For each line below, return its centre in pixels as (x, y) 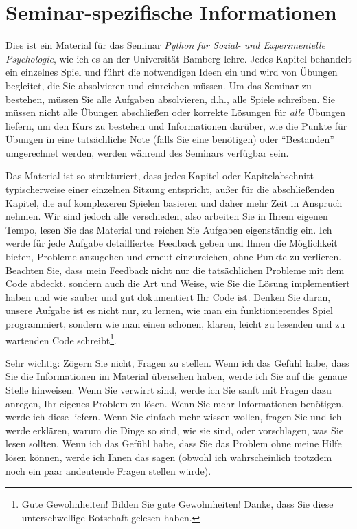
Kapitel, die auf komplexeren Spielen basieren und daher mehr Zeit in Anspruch (174, 202)
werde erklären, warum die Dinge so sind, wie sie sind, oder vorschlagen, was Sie (175, 430)
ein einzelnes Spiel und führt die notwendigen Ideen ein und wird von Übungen (172, 72)
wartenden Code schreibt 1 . (61, 339)
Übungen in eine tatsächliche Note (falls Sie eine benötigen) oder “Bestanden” (170, 139)
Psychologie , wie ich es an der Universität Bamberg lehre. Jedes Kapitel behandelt (178, 58)
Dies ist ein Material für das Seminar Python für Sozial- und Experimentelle (165, 45)
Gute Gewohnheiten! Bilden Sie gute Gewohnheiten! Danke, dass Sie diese (177, 504)
